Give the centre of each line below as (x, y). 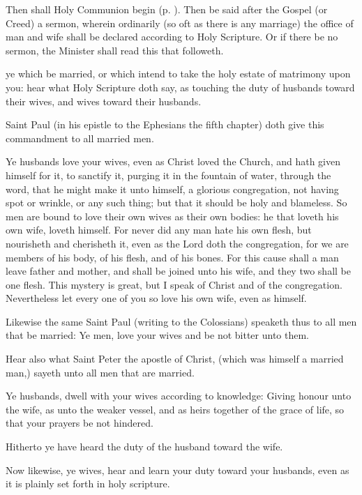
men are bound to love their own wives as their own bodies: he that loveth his (172, 216)
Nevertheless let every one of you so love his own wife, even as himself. (156, 298)
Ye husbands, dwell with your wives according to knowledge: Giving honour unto (179, 396)
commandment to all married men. (80, 138)
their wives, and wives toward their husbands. (104, 101)
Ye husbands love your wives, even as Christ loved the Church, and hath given (173, 161)
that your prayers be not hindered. (80, 423)
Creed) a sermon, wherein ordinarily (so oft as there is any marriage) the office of (180, 23)
